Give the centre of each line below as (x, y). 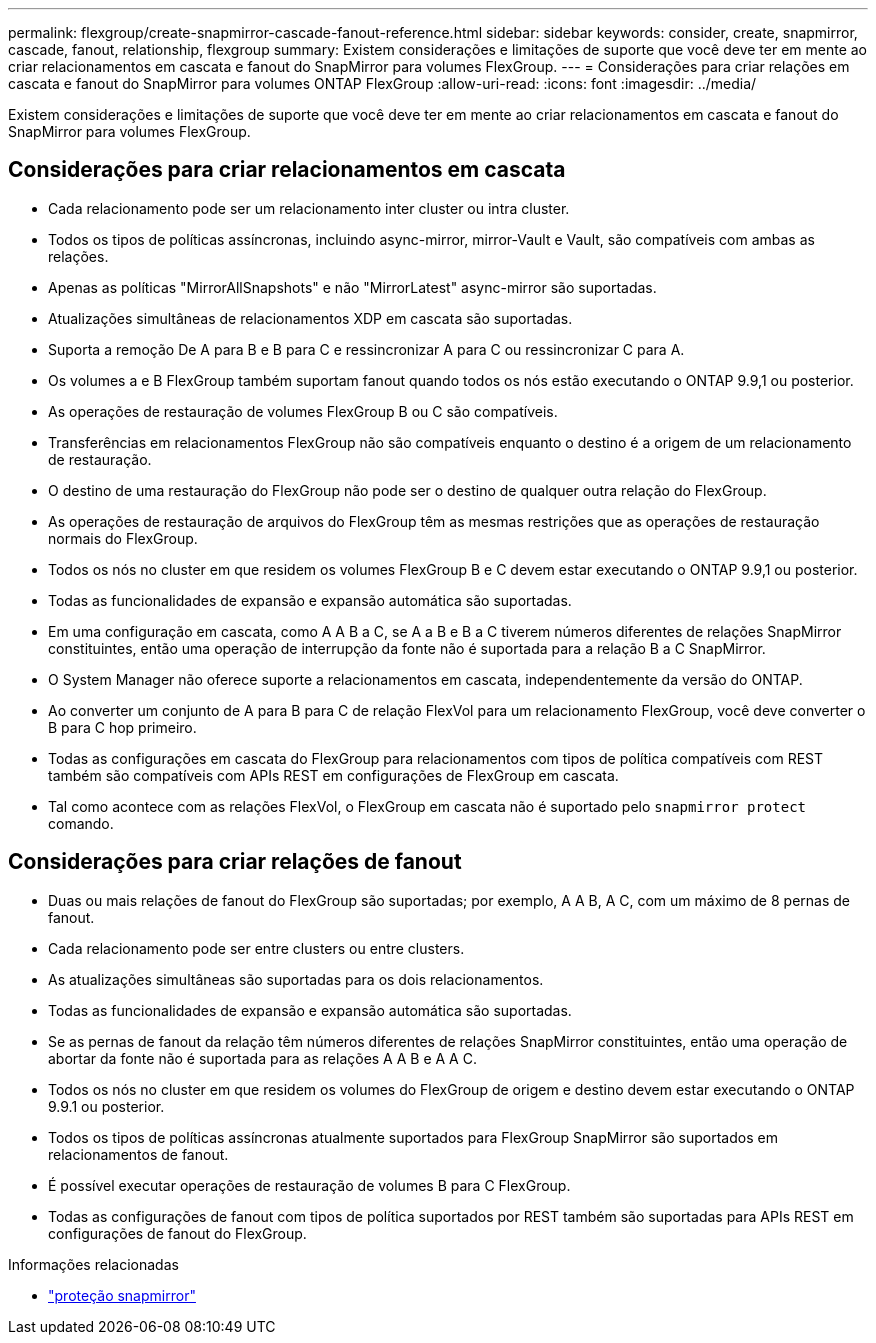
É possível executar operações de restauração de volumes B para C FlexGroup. (309, 1185)
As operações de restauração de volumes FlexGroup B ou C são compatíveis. (303, 411)
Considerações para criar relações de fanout (235, 862)
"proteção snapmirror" (122, 1295)
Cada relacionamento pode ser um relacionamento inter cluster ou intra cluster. (309, 208)
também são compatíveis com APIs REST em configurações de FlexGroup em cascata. (333, 775)
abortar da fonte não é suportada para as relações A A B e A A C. (262, 1058)
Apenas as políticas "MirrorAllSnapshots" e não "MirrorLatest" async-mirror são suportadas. (352, 287)
